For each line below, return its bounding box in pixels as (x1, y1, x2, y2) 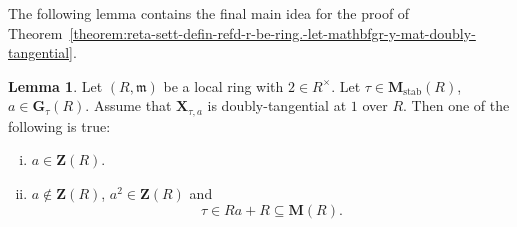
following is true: (8, 115, 111, 136)
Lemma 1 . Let (8, 75, 103, 96)
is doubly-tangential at (207, 95, 347, 116)
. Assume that (85, 95, 172, 116)
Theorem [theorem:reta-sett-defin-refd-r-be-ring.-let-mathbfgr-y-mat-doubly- (8, 22, 476, 43)
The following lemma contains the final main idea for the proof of (8, 3, 410, 23)
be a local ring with (163, 75, 284, 96)
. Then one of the (403, 95, 510, 116)
